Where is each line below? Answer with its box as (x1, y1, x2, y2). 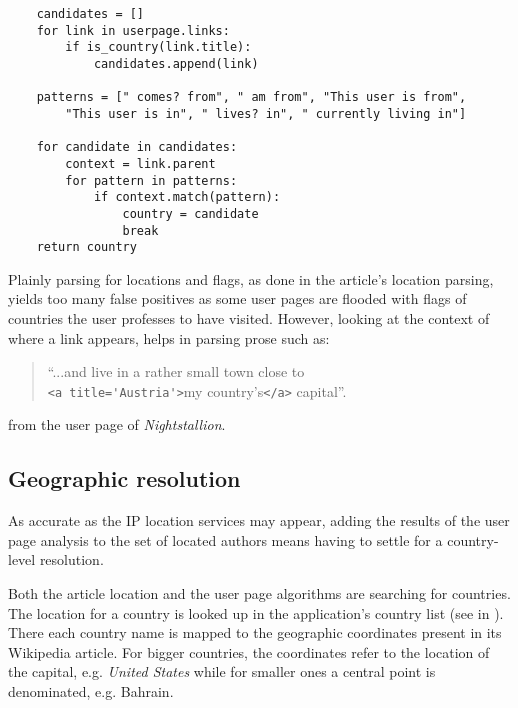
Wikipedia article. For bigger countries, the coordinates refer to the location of (8, 641, 490, 662)
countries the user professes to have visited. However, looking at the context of (8, 308, 490, 329)
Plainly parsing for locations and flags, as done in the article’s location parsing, (8, 268, 494, 289)
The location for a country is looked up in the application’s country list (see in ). (8, 602, 504, 623)
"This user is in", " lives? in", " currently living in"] (65, 106, 467, 121)
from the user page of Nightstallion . (8, 414, 226, 435)
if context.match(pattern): (93, 190, 281, 205)
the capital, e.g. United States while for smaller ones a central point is (8, 661, 436, 682)
